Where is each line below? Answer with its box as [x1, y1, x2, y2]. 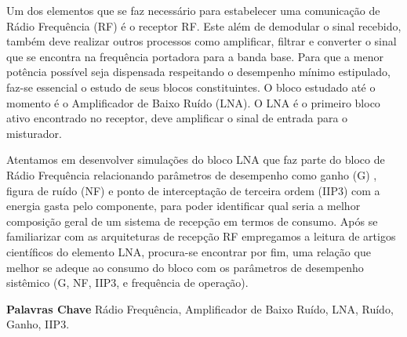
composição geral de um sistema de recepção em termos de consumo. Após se [6, 212, 378, 229]
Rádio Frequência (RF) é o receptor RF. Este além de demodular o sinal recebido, [6, 17, 402, 34]
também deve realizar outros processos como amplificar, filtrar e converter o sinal [6, 33, 397, 49]
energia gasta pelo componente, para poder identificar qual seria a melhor [6, 197, 361, 214]
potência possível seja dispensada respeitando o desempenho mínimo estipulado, [6, 63, 391, 80]
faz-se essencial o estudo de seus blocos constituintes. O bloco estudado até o [6, 78, 376, 95]
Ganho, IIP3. [6, 316, 70, 332]
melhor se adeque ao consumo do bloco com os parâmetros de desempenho [6, 259, 364, 275]
